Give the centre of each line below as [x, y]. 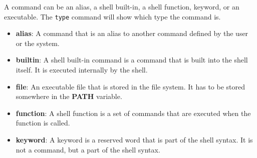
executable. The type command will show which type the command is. [112, 16]
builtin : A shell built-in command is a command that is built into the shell [132, 60]
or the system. [38, 43]
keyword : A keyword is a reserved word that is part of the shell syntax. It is [134, 139]
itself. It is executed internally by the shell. [82, 70]
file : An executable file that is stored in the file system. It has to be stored [131, 86]
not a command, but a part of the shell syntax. [88, 149]
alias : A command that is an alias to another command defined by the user [132, 33]
